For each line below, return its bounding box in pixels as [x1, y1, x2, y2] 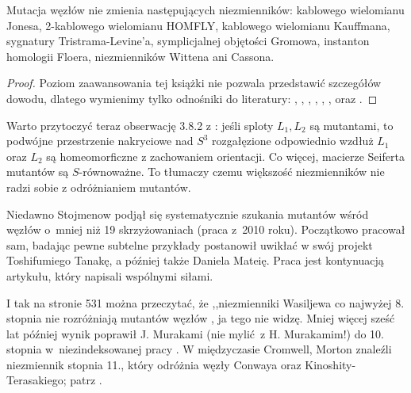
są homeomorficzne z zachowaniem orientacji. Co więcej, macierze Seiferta [46, 147, 405, 164]
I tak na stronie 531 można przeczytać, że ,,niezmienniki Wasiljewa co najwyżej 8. [6, 294, 405, 311]
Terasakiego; [6, 372, 67, 388]
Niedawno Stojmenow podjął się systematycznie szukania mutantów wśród [6, 205, 369, 222]
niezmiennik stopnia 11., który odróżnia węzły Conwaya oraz [6, 356, 302, 372]
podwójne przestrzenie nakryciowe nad [6, 132, 194, 149]
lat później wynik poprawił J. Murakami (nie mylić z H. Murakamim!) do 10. [6, 325, 384, 341]
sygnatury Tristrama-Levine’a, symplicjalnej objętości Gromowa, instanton [6, 32, 370, 49]
